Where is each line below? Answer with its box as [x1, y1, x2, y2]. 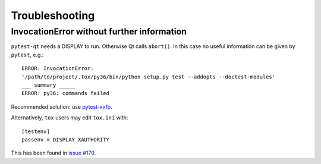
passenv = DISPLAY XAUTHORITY [21, 136, 110, 143]
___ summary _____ [21, 81, 75, 89]
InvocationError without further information [11, 26, 187, 37]
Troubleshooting [11, 9, 95, 22]
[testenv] [21, 128, 50, 135]
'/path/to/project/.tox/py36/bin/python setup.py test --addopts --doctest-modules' [21, 73, 276, 80]
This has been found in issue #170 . [11, 149, 96, 157]
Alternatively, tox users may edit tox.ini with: [11, 114, 128, 121]
